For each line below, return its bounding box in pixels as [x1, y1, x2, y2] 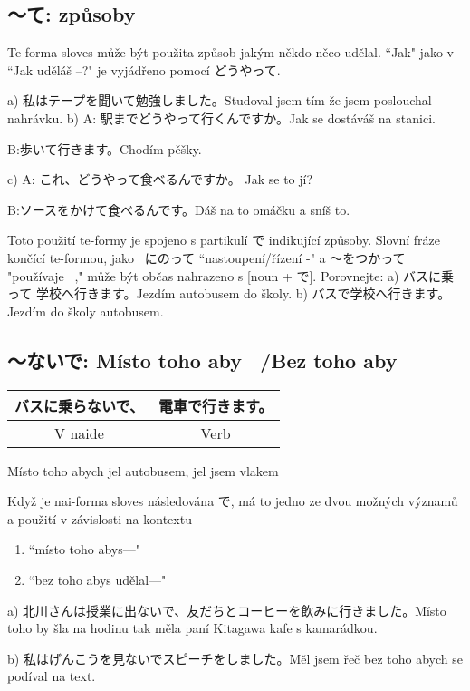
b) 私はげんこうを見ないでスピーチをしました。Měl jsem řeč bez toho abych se [7, 648, 463, 667]
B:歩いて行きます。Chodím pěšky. [7, 139, 202, 158]
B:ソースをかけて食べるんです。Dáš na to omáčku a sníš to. [7, 200, 350, 219]
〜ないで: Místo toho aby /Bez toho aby [7, 345, 398, 374]
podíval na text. [7, 667, 96, 686]
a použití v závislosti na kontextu [7, 509, 192, 528]
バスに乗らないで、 [14, 394, 144, 416]
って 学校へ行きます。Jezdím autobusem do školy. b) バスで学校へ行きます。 [7, 284, 451, 303]
